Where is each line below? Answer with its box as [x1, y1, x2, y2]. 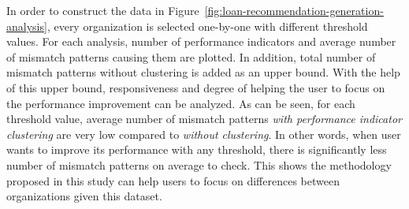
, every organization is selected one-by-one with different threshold [46, 17, 368, 34]
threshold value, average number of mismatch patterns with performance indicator [6, 110, 402, 127]
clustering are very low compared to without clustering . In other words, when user [6, 125, 401, 142]
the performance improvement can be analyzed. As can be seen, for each [6, 95, 355, 111]
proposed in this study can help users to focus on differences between [6, 172, 340, 188]
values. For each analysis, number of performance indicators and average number [6, 33, 396, 50]
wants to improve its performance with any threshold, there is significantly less [6, 141, 387, 158]
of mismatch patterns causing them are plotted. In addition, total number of [6, 48, 376, 65]
